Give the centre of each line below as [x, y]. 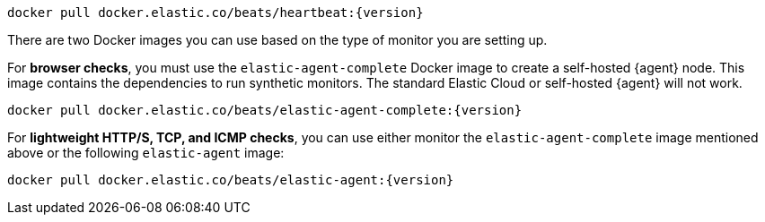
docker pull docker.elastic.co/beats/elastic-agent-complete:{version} [265, 110]
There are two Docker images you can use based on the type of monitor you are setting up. [277, 40]
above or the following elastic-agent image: [146, 153]
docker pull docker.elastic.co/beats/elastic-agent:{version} [231, 180]
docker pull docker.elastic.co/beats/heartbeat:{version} [215, 13]
